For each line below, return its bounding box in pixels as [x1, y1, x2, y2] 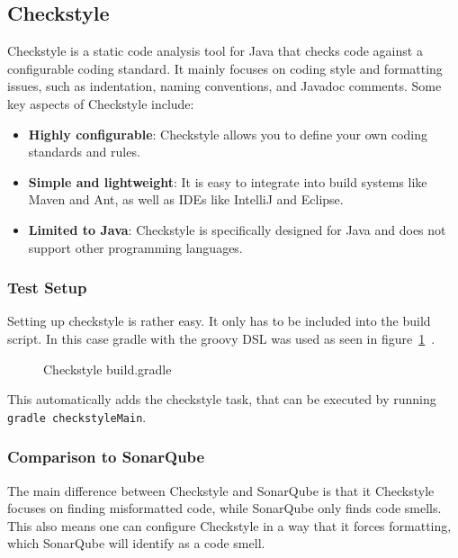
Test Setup [7, 276, 87, 299]
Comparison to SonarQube [7, 445, 205, 468]
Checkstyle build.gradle [43, 359, 172, 378]
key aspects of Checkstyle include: [7, 94, 194, 112]
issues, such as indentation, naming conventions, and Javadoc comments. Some [7, 76, 442, 95]
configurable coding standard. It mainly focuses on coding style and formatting [7, 58, 443, 77]
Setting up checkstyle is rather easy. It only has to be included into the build [7, 311, 431, 330]
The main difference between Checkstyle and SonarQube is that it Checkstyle [7, 481, 435, 499]
